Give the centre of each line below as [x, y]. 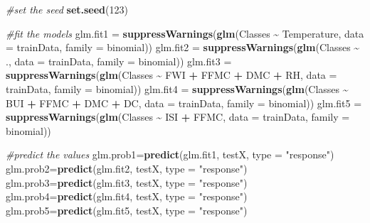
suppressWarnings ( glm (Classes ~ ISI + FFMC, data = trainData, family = [178, 117]
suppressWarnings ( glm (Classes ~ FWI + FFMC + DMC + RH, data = [171, 75]
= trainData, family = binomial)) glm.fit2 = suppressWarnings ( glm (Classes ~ [183, 47]
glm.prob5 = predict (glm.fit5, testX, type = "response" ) [127, 210]
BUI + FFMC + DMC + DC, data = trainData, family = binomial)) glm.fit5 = [184, 103]
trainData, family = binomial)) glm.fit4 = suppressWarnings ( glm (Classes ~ [177, 88]
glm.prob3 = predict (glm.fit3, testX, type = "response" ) [127, 182]
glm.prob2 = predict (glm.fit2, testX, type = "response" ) [127, 168]
